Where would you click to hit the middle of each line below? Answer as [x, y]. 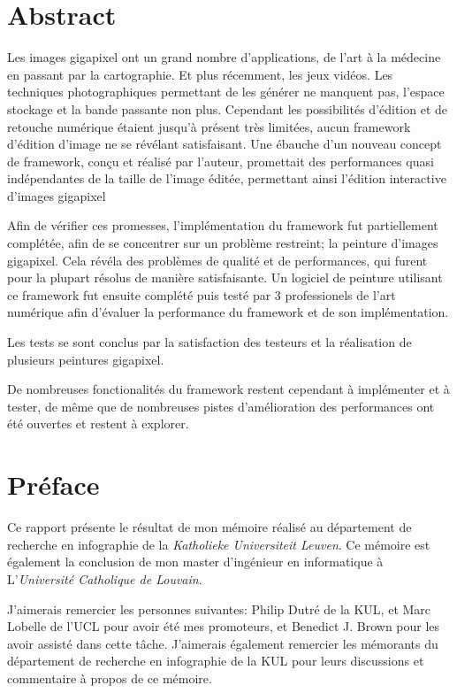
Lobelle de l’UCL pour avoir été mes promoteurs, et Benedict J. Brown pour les [224, 626]
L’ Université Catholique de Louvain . [105, 578]
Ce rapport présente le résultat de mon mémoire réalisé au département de [209, 527]
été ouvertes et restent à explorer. [98, 423]
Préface [53, 485]
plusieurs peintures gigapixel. [86, 359]
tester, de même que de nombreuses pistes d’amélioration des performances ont [221, 406]
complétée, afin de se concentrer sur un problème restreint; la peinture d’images [223, 243]
